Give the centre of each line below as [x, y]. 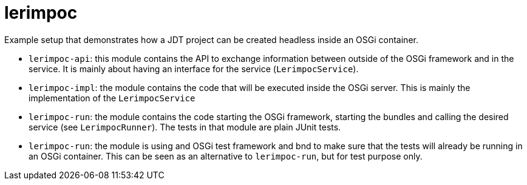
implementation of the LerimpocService [112, 98]
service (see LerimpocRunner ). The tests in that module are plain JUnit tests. [185, 127]
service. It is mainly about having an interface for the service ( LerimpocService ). [194, 69]
